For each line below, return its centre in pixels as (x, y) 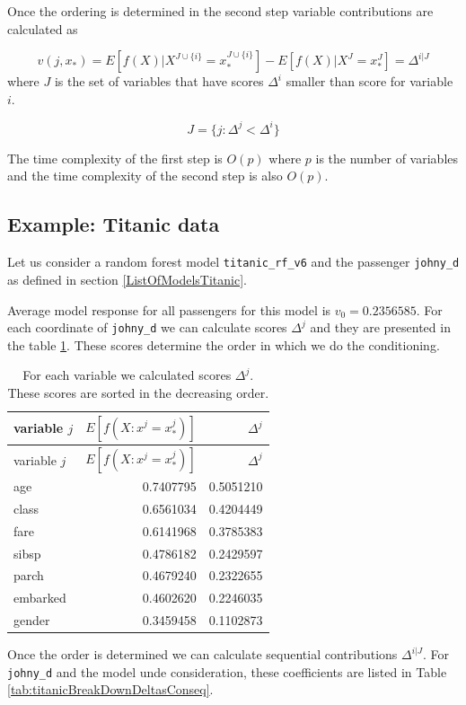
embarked (40, 598)
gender (32, 620)
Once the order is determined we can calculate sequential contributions (202, 654)
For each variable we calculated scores (127, 375)
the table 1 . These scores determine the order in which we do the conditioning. (224, 344)
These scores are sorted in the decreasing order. (138, 392)
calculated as (43, 28)
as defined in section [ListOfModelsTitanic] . (127, 279)
